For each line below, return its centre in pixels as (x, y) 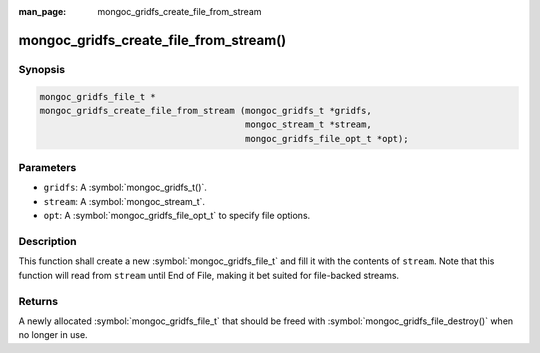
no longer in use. (53, 335)
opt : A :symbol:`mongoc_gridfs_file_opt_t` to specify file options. (177, 216)
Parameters (47, 168)
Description (47, 242)
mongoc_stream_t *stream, (308, 124)
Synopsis (41, 69)
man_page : (42, 11)
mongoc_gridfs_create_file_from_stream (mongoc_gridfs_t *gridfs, (205, 110)
